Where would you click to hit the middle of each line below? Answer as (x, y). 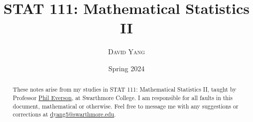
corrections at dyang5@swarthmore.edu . (64, 114)
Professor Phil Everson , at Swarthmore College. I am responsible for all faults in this (123, 97)
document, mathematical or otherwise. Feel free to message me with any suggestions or (126, 106)
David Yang (126, 52)
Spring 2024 (126, 68)
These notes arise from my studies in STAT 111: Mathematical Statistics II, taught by (125, 89)
